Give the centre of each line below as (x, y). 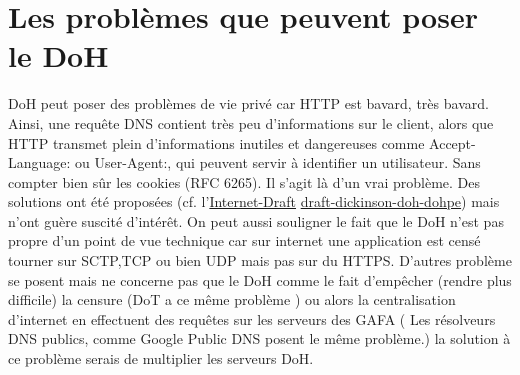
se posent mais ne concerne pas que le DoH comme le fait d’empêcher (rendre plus (260, 279)
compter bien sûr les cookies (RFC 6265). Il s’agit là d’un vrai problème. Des (244, 181)
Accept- (452, 142)
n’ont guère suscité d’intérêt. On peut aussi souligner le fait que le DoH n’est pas (256, 220)
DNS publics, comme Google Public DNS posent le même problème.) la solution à (259, 338)
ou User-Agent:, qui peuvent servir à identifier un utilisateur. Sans (278, 162)
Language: (39, 162)
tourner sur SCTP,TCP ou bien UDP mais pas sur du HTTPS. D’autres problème (260, 260)
